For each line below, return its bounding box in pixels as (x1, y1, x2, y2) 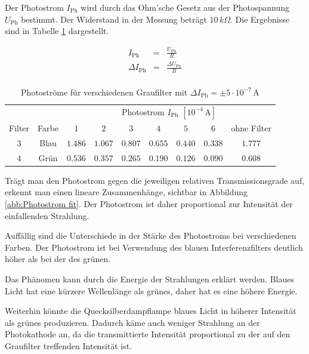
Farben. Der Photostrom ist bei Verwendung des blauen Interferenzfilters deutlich (5, 241, 303, 253)
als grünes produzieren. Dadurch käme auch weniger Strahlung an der (5, 316, 260, 328)
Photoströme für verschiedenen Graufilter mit (21, 85, 188, 98)
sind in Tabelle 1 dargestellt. (5, 24, 109, 37)
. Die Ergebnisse (230, 13, 289, 25)
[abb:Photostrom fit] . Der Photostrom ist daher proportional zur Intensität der (5, 198, 293, 210)
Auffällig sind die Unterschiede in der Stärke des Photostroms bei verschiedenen (5, 229, 296, 242)
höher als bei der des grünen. (5, 253, 111, 265)
